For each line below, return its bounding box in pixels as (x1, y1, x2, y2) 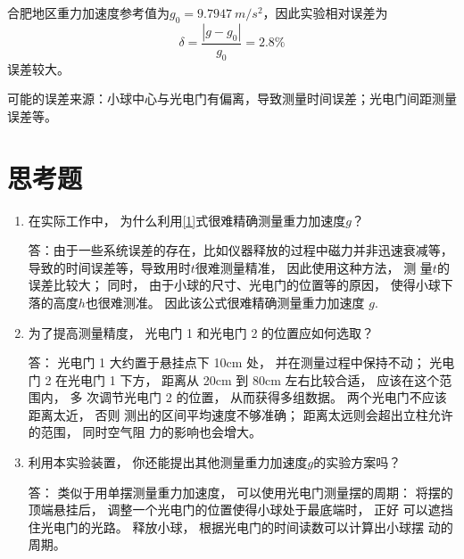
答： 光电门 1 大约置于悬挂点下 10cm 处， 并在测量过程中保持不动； (28, 353, 426, 372)
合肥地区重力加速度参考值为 (7, 4, 170, 21)
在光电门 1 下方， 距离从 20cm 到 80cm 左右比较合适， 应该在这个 (55, 370, 440, 389)
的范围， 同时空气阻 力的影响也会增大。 (28, 423, 262, 441)
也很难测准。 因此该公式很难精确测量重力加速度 (85, 292, 365, 311)
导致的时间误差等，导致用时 (28, 258, 191, 276)
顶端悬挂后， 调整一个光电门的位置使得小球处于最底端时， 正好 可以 (28, 500, 428, 519)
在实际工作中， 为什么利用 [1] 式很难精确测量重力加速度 (28, 210, 346, 229)
